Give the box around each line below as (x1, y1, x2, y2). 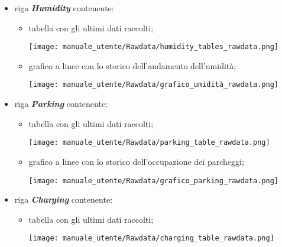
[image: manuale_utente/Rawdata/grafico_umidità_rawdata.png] (28, 80, 278, 89)
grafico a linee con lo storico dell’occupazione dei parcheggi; (28, 155, 244, 167)
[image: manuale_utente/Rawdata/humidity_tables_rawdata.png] (28, 43, 278, 51)
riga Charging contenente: (14, 193, 113, 206)
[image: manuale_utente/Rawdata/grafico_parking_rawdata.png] (28, 176, 278, 185)
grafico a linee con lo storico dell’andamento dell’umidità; (28, 59, 236, 71)
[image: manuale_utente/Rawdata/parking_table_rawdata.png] (28, 138, 270, 147)
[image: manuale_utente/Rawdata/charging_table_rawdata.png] (28, 234, 274, 243)
